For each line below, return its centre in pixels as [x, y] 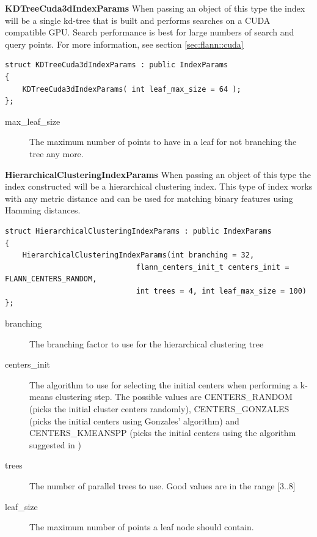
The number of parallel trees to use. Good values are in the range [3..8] [162, 486]
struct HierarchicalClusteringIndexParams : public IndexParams [138, 231]
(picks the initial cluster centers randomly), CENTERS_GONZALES [159, 409]
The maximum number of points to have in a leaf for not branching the [163, 142]
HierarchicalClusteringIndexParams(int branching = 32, [138, 255]
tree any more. [56, 153]
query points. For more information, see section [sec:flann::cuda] [124, 44]
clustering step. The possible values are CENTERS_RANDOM [174, 397]
